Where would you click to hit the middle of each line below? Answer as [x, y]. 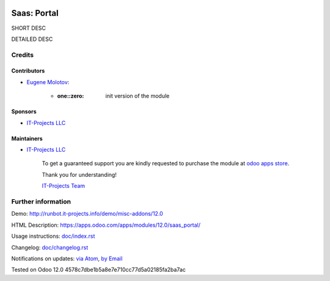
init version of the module [137, 96]
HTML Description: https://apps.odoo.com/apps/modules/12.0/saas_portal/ [106, 225]
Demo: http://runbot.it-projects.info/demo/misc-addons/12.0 [87, 214]
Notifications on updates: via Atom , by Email [67, 258]
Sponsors [24, 112]
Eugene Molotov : [48, 82]
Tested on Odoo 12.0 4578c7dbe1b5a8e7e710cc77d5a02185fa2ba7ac [99, 270]
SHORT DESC [28, 28]
